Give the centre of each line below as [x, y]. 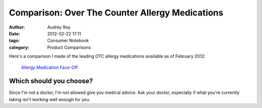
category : [19, 47]
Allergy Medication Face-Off [49, 67]
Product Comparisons [69, 47]
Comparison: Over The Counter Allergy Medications [116, 13]
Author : [17, 27]
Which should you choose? [51, 81]
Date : [15, 33]
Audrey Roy [59, 27]
